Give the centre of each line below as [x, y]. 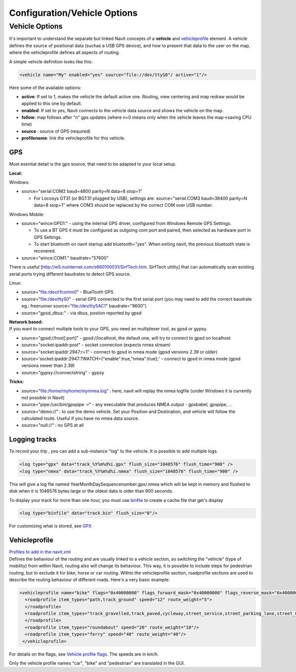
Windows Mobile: [27, 214]
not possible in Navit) [43, 398]
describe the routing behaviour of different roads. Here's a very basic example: [90, 580]
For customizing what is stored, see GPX [50, 526]
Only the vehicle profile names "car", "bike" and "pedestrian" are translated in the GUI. [97, 663]
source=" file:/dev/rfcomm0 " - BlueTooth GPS [67, 292]
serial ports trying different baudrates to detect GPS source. [70, 274]
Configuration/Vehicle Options [73, 13]
